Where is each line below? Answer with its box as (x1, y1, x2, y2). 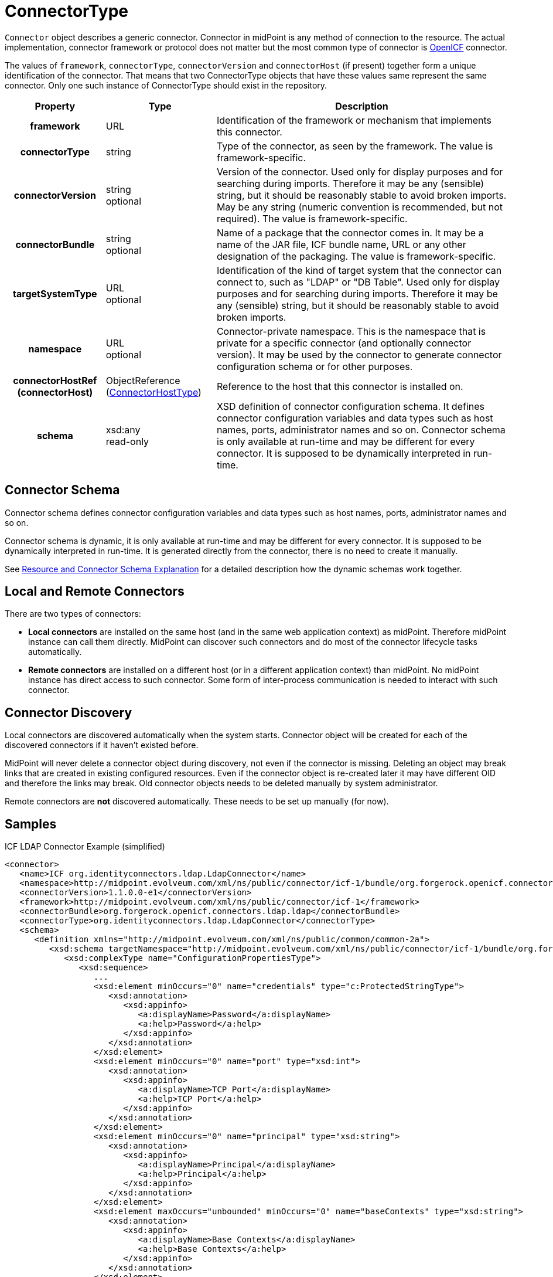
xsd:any (105, 423, 141, 436)
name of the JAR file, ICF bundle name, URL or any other (216, 238, 466, 250)
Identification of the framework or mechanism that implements (216, 114, 492, 126)
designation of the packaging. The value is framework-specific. (216, 250, 496, 262)
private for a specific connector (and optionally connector (216, 337, 472, 349)
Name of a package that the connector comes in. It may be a (216, 226, 484, 239)
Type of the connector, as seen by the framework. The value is (216, 140, 493, 152)
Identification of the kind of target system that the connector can (216, 264, 502, 276)
